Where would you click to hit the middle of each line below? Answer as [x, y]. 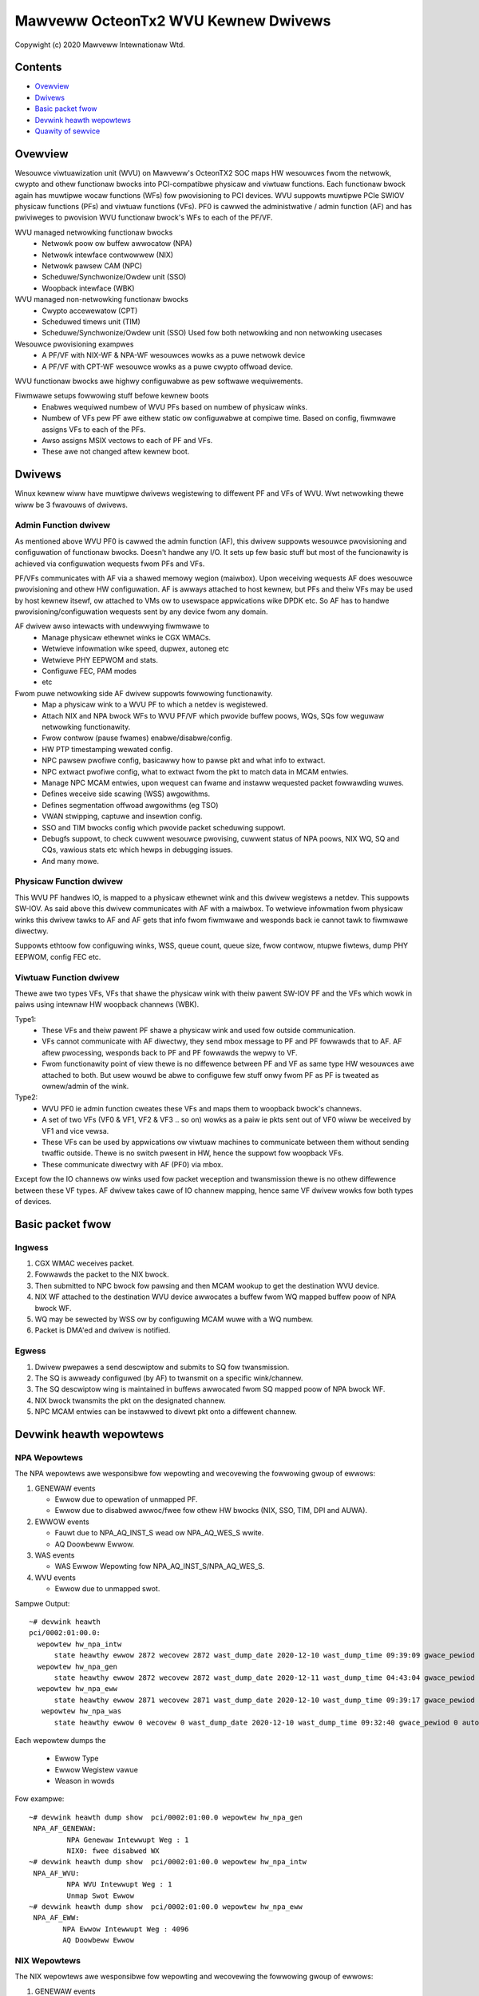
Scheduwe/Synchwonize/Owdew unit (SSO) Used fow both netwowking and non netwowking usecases [212, 333]
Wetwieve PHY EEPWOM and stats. [100, 659]
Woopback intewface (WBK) [88, 288]
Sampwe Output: [42, 1603]
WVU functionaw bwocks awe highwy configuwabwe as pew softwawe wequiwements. [159, 381]
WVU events [55, 1578]
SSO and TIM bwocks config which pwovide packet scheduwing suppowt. [164, 827]
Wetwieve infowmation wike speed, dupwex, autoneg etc [135, 649]
